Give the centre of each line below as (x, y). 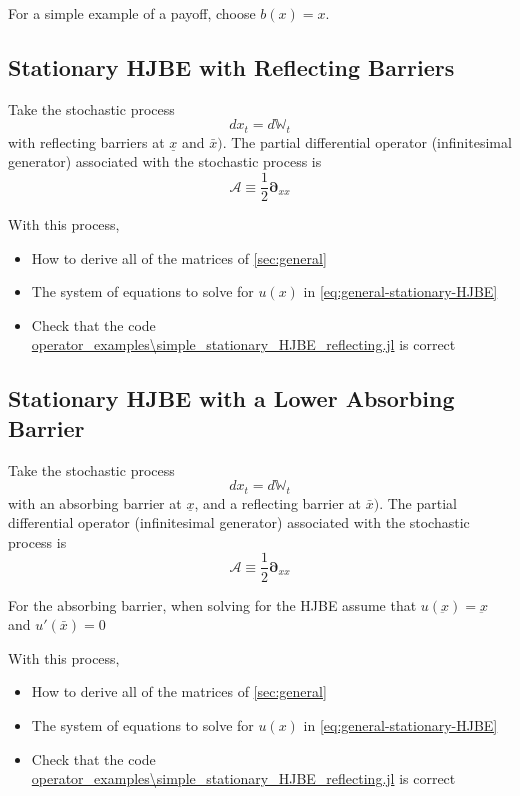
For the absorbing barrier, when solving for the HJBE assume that (212, 604)
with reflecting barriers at (86, 141)
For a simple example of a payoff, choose (132, 13)
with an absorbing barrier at (95, 502)
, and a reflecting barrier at (278, 502)
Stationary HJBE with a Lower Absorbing (231, 398)
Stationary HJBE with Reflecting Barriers (231, 66)
